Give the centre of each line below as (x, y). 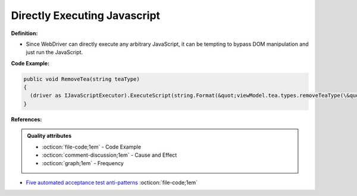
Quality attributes (49, 136)
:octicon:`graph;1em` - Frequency (83, 163)
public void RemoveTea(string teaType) (82, 79)
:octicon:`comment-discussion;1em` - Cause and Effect (109, 155)
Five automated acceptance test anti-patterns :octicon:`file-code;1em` (112, 182)
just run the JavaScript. (54, 52)
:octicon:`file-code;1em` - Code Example (92, 147)
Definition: (24, 33)
